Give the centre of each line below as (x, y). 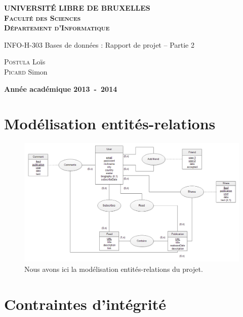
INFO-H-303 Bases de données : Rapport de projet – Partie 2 (99, 44)
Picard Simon (26, 71)
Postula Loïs (25, 62)
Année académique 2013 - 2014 (61, 89)
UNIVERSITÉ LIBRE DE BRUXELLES (77, 8)
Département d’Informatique (57, 28)
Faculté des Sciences (43, 17)
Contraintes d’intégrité (85, 304)
